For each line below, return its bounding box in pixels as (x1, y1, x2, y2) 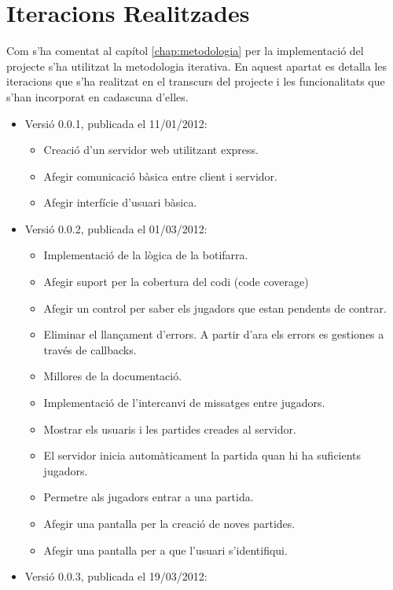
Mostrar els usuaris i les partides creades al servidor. (43, 420, 296, 437)
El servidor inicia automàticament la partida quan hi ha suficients (43, 447, 362, 464)
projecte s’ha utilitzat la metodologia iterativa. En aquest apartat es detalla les (6, 57, 387, 74)
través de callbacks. (43, 341, 137, 357)
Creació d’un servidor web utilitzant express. (43, 141, 259, 158)
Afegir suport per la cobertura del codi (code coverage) (43, 273, 309, 290)
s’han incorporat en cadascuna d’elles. (6, 88, 189, 104)
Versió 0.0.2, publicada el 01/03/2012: (24, 220, 208, 236)
